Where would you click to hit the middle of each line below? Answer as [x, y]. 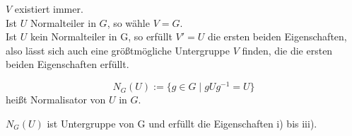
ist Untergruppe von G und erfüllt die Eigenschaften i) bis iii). [182, 123]
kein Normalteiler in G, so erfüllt [101, 36]
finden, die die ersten [287, 50]
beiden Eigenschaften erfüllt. [68, 64]
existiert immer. [49, 8]
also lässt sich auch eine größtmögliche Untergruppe [118, 50]
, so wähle [128, 22]
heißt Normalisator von [56, 100]
